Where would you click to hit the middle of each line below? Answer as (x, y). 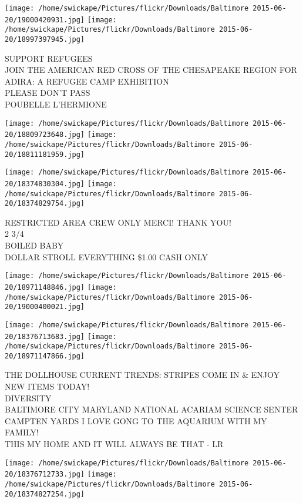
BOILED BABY (34, 245)
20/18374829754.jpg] (45, 204)
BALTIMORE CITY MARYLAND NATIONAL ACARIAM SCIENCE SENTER (151, 409)
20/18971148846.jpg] (45, 287)
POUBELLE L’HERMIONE (56, 104)
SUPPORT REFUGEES (49, 58)
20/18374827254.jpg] (45, 494)
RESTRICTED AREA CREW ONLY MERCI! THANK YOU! (118, 222)
